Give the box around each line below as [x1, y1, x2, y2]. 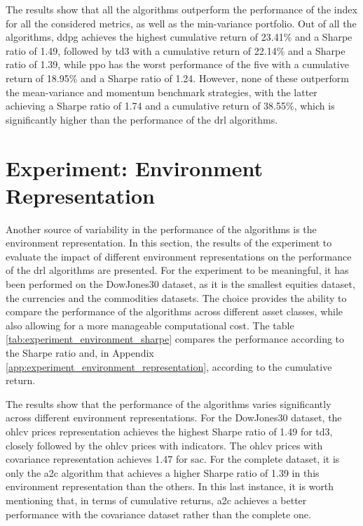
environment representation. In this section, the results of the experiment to [6, 235, 332, 250]
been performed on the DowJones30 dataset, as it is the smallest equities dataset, [6, 277, 355, 291]
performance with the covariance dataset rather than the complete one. [6, 506, 311, 521]
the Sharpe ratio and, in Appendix [6, 346, 154, 360]
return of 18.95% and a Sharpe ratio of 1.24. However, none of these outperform [6, 70, 349, 85]
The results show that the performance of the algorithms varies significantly [6, 396, 331, 411]
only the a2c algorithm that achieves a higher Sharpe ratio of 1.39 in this [6, 465, 320, 480]
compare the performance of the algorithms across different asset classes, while [6, 304, 343, 319]
